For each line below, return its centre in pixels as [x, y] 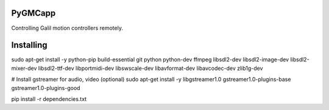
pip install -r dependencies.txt [49, 99]
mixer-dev [24, 68]
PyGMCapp [34, 13]
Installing [30, 45]
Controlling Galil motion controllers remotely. [67, 28]
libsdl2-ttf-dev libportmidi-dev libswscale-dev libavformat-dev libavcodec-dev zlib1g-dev [150, 68]
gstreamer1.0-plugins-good [46, 88]
